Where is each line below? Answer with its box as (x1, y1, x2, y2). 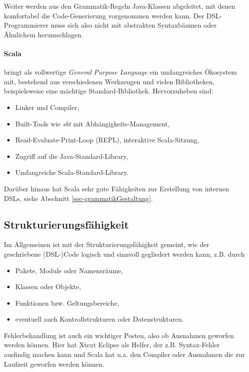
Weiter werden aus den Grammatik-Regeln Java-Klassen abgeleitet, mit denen (4, 1, 235, 11)
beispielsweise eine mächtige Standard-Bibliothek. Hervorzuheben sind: (4, 86, 214, 96)
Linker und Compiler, (15, 102, 79, 112)
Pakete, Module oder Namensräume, (15, 265, 123, 275)
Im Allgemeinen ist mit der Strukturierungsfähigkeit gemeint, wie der (4, 239, 209, 249)
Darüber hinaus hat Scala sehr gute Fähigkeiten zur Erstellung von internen (4, 183, 229, 193)
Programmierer (4, 20, 49, 30)
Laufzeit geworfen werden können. (4, 358, 104, 369)
